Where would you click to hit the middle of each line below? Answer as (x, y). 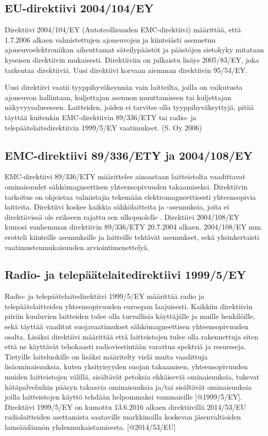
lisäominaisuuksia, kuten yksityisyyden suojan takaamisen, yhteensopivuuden (126, 366)
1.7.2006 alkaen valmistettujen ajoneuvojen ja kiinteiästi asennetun (110, 39)
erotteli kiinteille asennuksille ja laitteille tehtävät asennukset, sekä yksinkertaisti (132, 236)
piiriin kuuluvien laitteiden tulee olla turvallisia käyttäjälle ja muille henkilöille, (130, 316)
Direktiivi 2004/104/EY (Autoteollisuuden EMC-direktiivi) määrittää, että (123, 30)
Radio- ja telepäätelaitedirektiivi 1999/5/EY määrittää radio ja (105, 296)
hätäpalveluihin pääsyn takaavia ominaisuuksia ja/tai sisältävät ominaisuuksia (128, 386)
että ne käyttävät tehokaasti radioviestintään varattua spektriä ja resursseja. (125, 346)
